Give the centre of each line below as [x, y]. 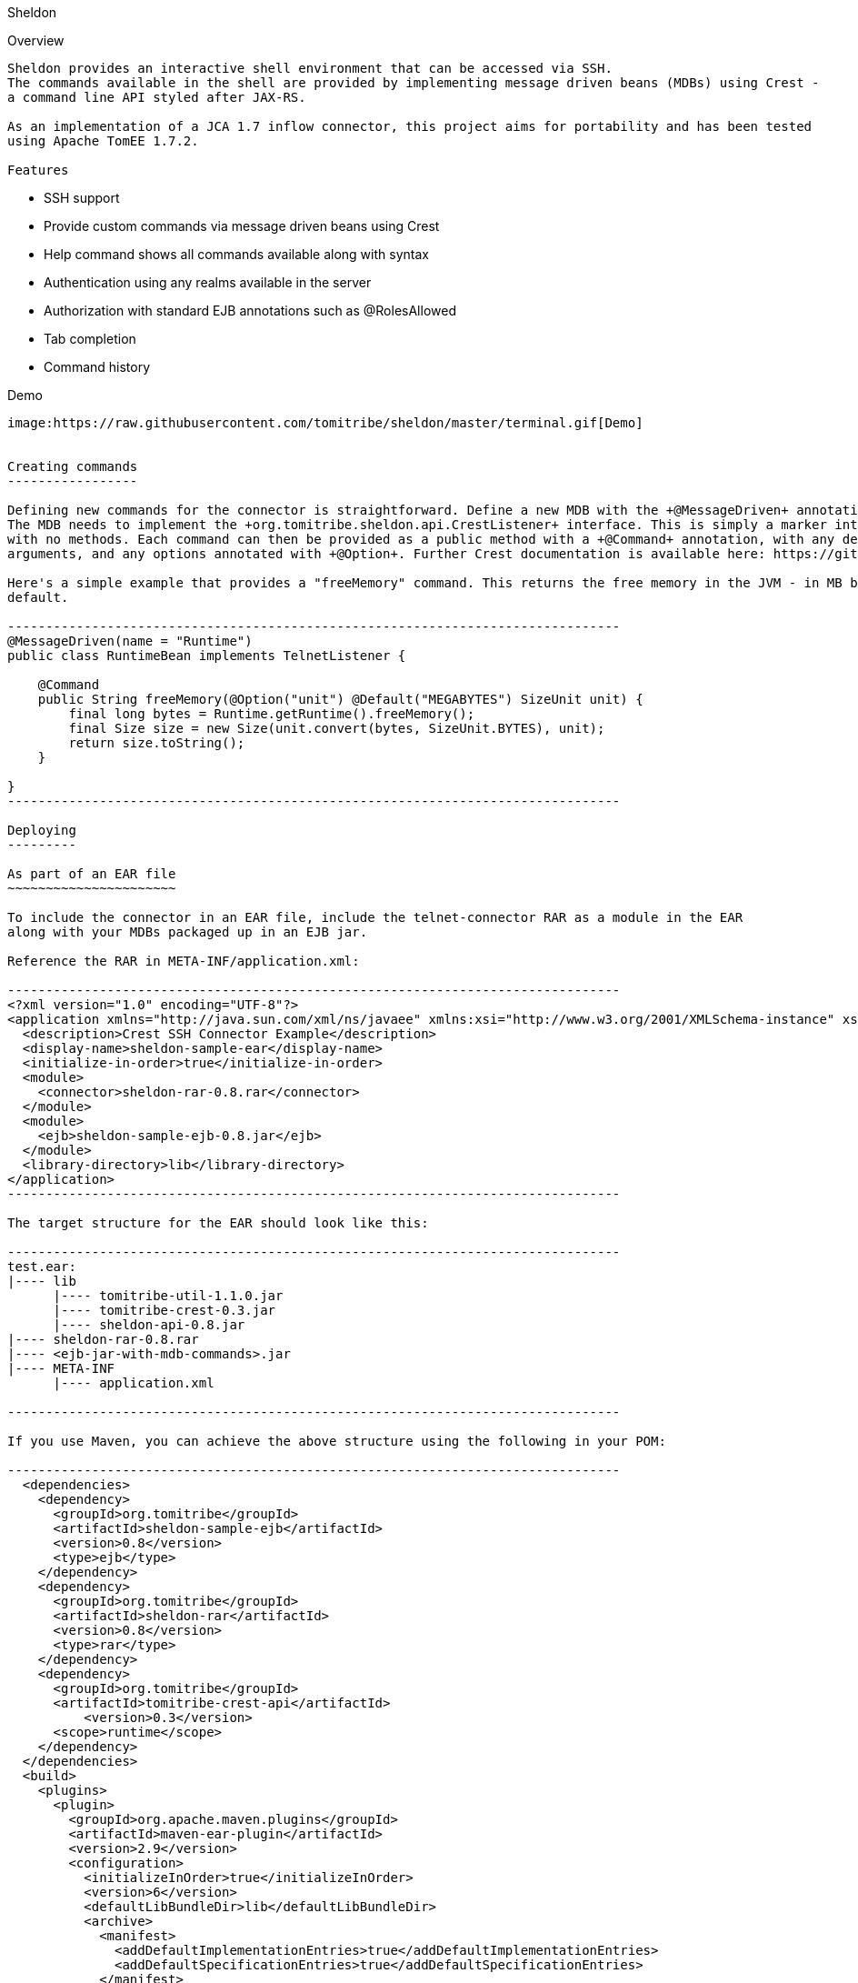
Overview [36, 40]
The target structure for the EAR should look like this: [218, 1223]
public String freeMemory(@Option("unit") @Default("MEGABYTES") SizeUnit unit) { [340, 699]
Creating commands [73, 466]
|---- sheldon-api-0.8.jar [149, 1325]
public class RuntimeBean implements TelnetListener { [207, 656]
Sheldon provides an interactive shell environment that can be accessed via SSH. [310, 68]
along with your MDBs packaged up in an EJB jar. [188, 932]
